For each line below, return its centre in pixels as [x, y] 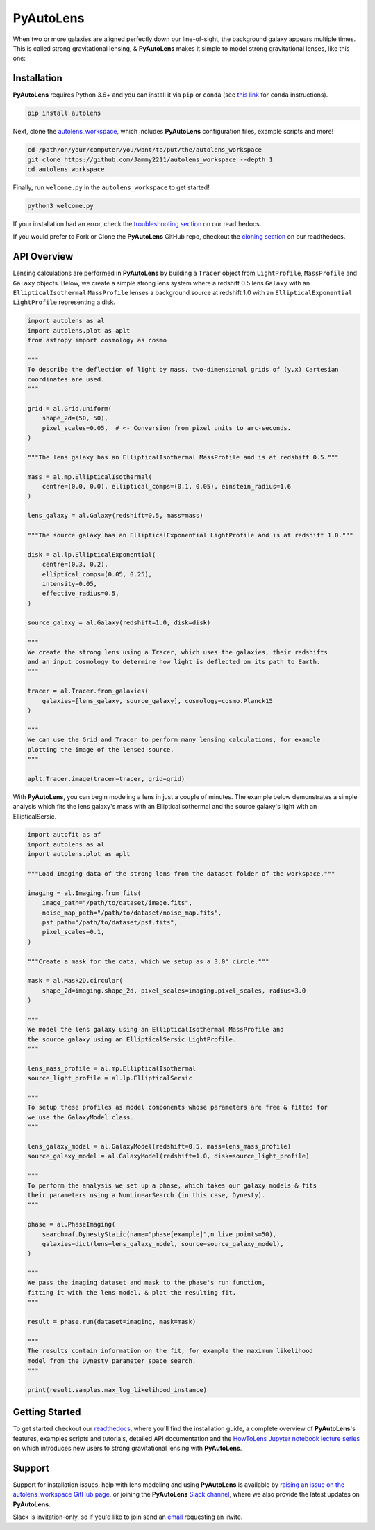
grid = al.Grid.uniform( [70, 408]
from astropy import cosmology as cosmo [97, 340]
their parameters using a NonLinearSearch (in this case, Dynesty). [147, 1195]
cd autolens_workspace [66, 169]
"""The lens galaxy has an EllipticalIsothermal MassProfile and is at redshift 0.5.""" [183, 457]
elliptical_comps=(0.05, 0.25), [97, 574]
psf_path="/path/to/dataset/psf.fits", [110, 922]
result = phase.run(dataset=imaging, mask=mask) [112, 1322]
